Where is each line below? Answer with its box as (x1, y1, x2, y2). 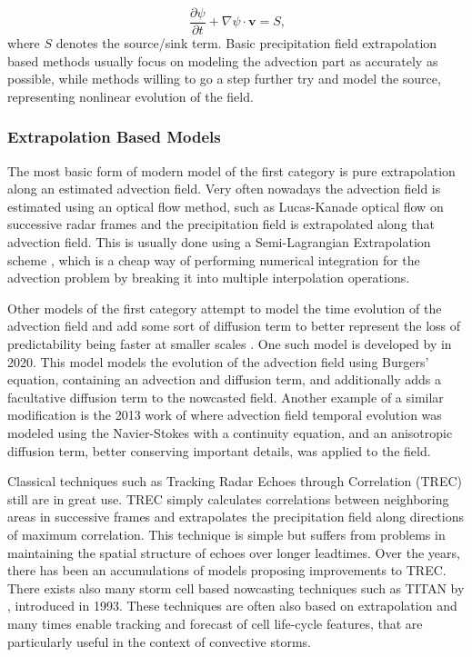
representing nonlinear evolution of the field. (7, 86, 254, 105)
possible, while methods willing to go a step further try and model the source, (7, 69, 441, 88)
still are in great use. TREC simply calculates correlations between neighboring (7, 489, 449, 508)
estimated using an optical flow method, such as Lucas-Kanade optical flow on (7, 196, 444, 215)
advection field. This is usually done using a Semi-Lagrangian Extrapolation (7, 233, 431, 252)
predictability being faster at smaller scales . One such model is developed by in (7, 334, 452, 353)
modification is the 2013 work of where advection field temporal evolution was (7, 405, 442, 424)
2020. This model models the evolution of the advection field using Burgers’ (7, 352, 429, 371)
